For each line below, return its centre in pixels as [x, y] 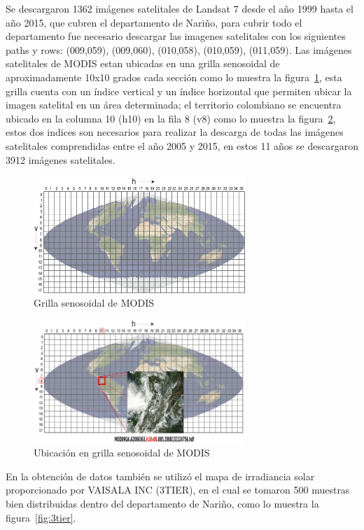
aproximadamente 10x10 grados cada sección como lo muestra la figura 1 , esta [174, 77]
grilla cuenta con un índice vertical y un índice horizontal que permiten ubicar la [179, 91]
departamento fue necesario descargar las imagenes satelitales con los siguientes [176, 36]
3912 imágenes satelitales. [61, 159]
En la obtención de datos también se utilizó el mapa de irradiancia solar [160, 476]
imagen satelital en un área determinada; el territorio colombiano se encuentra [174, 105]
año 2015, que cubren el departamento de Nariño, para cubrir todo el [154, 22]
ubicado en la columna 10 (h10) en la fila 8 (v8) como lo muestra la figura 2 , [171, 118]
